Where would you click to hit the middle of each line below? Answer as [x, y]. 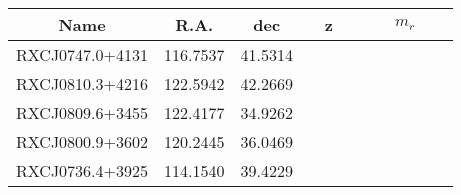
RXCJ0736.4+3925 [82, 170]
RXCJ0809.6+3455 [82, 112]
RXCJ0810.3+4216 [82, 83]
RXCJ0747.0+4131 [82, 54]
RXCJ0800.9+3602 [82, 141]
